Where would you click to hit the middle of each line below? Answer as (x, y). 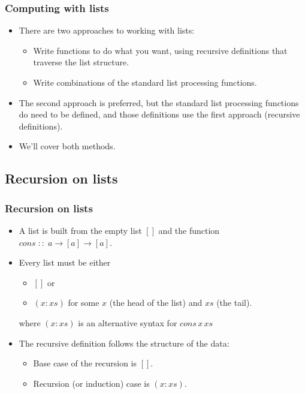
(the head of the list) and (156, 303)
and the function (189, 230)
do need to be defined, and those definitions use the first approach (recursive (159, 114)
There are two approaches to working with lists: (107, 30)
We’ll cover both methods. (67, 146)
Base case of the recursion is (85, 363)
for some (84, 303)
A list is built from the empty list (80, 230)
